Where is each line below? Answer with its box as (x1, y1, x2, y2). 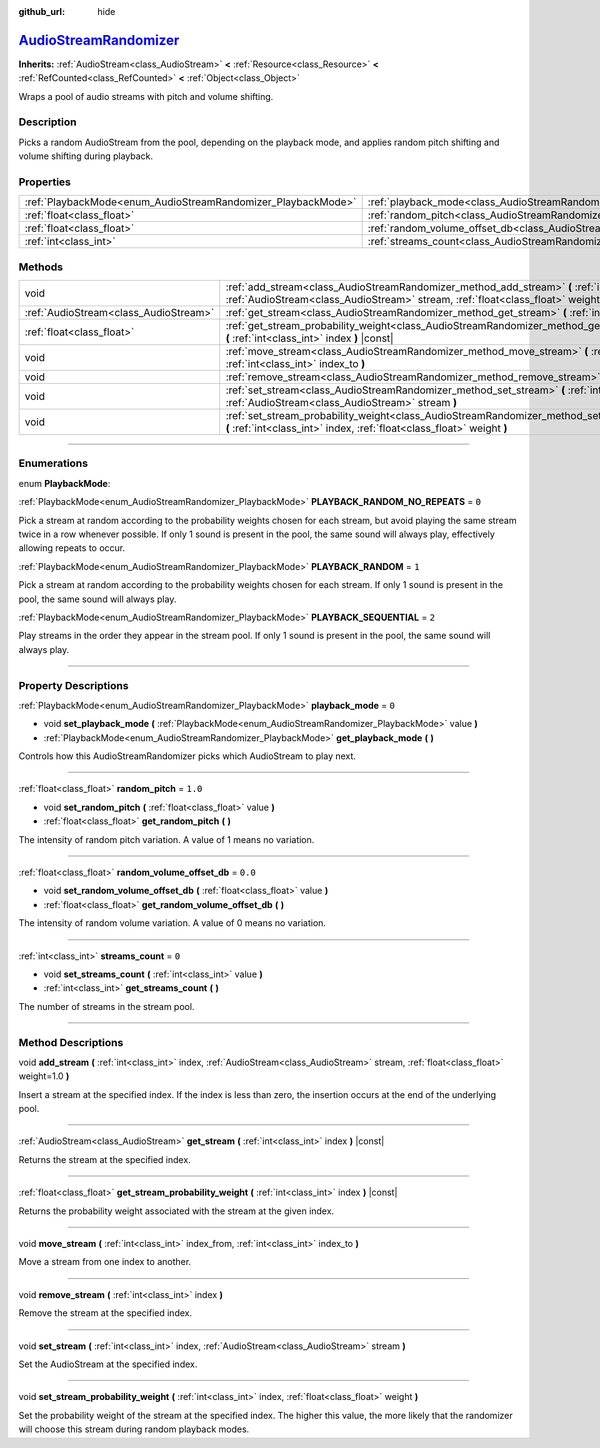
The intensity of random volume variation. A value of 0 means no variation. (18, 917, 327, 929)
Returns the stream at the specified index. (18, 1153, 192, 1165)
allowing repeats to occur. (18, 542, 126, 554)
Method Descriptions (18, 1035, 124, 1049)
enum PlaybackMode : (18, 477, 111, 489)
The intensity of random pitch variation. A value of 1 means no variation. (18, 833, 315, 845)
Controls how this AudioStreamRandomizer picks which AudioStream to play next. (18, 750, 357, 762)
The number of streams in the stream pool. (18, 1000, 195, 1012)
